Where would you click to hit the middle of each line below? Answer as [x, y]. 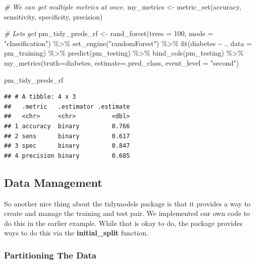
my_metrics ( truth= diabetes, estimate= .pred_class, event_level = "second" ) [122, 62]
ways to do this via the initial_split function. [76, 233]
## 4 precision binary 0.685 [67, 156]
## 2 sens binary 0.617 [67, 136]
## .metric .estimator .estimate [67, 106]
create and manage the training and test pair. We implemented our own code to [127, 213]
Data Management [53, 182]
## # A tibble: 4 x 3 [40, 97]
